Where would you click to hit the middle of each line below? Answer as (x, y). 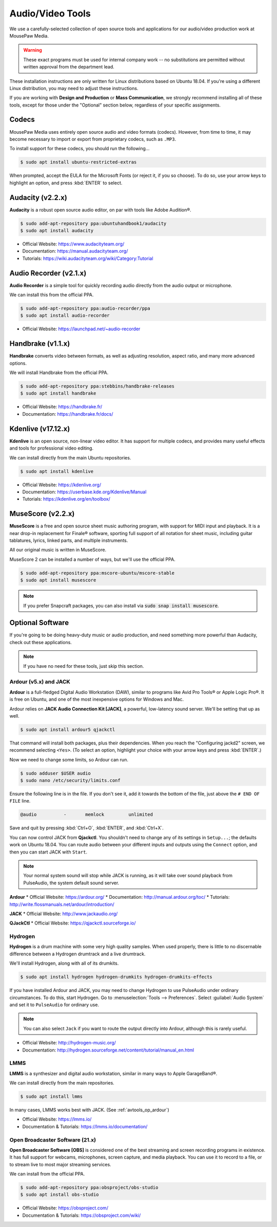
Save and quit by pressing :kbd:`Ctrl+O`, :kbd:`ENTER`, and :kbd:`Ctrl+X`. (87, 828)
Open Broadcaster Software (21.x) (53, 1140)
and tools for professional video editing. (52, 448)
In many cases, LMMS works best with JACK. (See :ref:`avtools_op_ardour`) (89, 1110)
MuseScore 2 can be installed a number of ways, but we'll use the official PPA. (92, 559)
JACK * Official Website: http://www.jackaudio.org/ (64, 914)
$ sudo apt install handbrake (58, 393)
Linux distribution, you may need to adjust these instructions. (74, 88)
